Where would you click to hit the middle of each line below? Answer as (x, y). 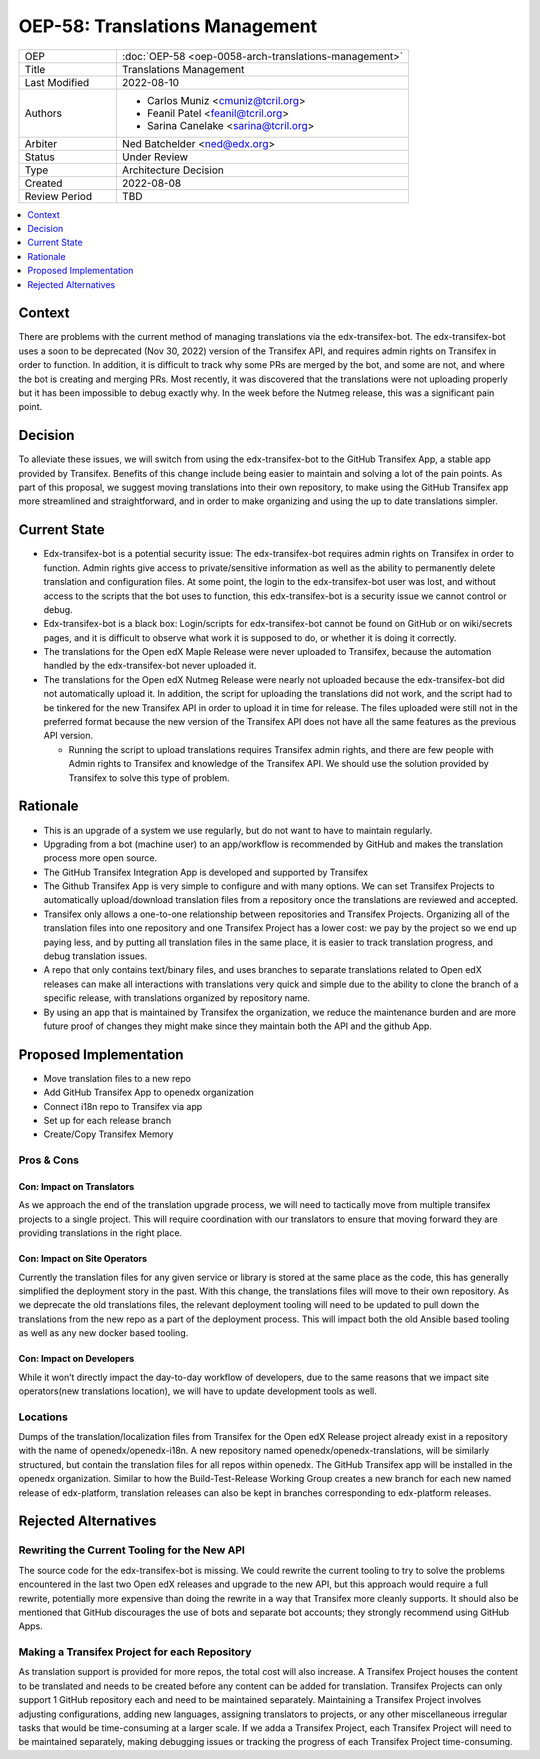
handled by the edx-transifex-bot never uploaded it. (150, 666)
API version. (68, 736)
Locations (43, 1417)
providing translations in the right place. (100, 1233)
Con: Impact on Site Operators (83, 1259)
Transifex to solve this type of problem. (149, 777)
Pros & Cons (49, 1160)
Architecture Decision (172, 170)
